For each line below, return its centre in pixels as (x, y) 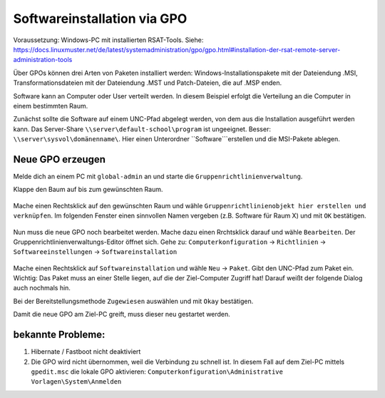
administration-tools (43, 60)
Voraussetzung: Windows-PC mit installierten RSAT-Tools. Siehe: (108, 40)
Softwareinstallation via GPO (100, 19)
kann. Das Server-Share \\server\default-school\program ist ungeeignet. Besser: (142, 129)
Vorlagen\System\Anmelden (76, 382)
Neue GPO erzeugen (60, 159)
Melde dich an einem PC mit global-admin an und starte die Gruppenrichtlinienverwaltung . (158, 176)
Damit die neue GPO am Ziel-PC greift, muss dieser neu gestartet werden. (122, 315)
